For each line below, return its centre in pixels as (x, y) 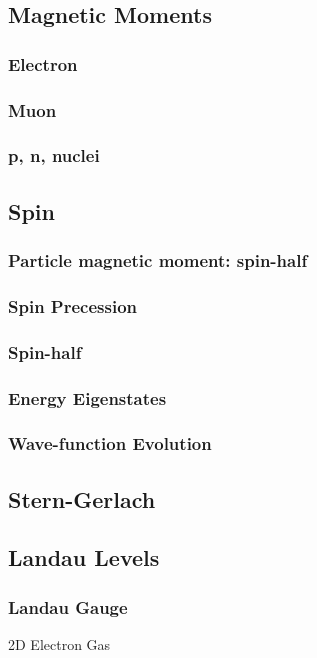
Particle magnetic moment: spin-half (158, 260)
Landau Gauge (68, 606)
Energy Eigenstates (87, 397)
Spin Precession (72, 305)
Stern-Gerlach (82, 498)
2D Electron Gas (59, 644)
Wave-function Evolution (110, 443)
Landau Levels (84, 557)
